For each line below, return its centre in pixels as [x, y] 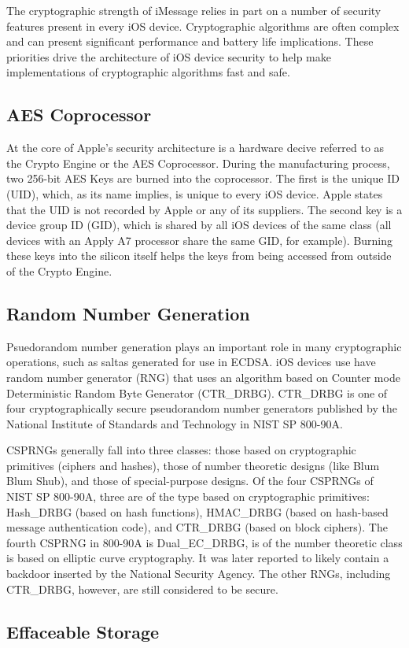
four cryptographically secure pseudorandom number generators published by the [202, 408]
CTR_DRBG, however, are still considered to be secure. [142, 589]
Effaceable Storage [83, 631]
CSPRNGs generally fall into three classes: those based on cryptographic [181, 450]
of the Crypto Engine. [59, 270]
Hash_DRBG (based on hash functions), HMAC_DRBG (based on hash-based [197, 511]
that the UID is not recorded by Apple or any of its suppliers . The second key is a [204, 209]
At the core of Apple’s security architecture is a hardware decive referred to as [195, 148]
